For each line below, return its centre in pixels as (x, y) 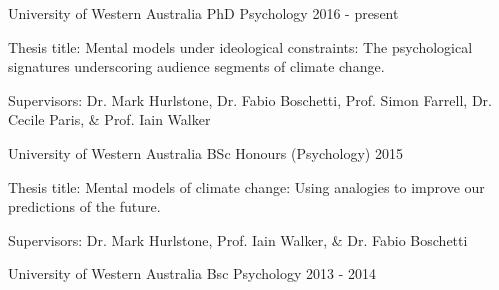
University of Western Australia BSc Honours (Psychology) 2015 (205, 152)
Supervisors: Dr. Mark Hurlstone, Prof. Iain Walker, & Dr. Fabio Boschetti (238, 239)
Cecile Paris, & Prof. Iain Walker (109, 119)
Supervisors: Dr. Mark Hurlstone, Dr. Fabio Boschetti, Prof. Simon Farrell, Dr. (250, 99)
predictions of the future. (84, 206)
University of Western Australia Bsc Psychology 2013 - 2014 (192, 273)
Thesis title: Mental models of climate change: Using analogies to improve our (246, 186)
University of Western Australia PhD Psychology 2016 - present (203, 13)
